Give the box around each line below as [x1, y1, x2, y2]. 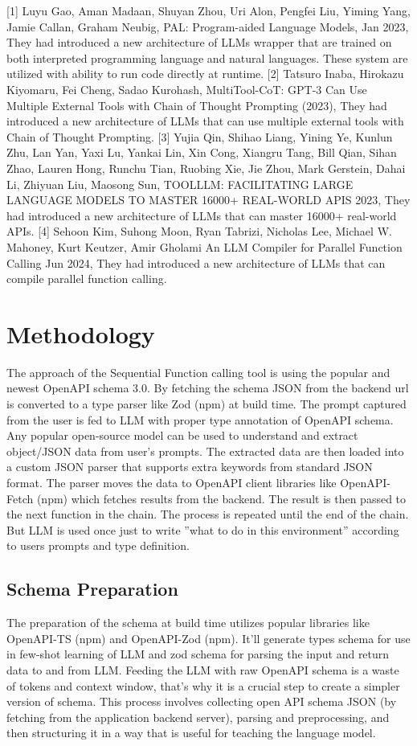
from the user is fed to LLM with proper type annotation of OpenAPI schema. [6, 411, 394, 428]
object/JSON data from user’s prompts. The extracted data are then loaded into [6, 442, 404, 459]
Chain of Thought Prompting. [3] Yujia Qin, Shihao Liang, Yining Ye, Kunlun [6, 128, 393, 145]
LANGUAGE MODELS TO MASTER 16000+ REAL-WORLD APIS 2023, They [6, 191, 411, 208]
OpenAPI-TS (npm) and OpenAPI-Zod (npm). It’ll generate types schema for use [6, 629, 411, 646]
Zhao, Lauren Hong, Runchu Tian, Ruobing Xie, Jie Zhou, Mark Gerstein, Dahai [6, 159, 406, 176]
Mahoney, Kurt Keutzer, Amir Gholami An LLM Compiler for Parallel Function [6, 238, 403, 255]
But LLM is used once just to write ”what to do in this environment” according [6, 521, 399, 538]
